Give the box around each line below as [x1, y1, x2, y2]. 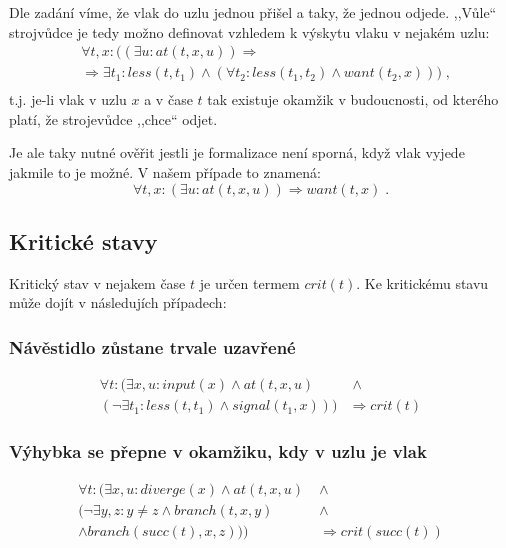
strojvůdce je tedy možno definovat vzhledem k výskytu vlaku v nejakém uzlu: [9, 21, 490, 42]
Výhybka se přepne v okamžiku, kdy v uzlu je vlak [9, 439, 427, 464]
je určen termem [199, 272, 300, 293]
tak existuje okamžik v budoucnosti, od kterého [207, 89, 499, 110]
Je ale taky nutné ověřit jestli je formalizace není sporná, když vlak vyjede [9, 142, 465, 163]
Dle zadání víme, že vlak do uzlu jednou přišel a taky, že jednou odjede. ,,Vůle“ [9, 2, 497, 22]
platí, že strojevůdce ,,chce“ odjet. [9, 108, 218, 129]
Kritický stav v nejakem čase [9, 272, 186, 293]
